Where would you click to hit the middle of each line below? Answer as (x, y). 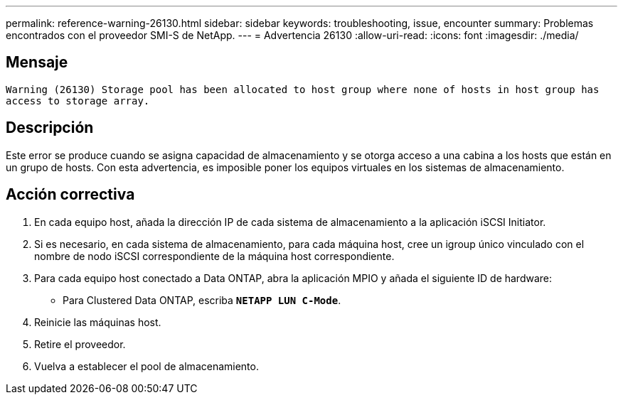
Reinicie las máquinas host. (98, 322)
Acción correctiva (70, 195)
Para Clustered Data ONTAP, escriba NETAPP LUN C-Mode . (202, 300)
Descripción (50, 128)
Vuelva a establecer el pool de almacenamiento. (147, 366)
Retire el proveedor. (80, 344)
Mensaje (37, 63)
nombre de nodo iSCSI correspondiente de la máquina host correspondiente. (214, 256)
